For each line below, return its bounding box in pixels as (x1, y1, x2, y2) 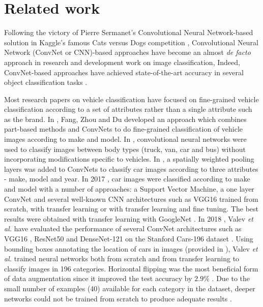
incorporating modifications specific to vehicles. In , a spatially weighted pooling (4, 153, 254, 164)
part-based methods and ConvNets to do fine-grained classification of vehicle (4, 124, 243, 134)
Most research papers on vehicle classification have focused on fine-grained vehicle (4, 94, 259, 104)
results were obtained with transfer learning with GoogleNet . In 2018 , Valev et (4, 213, 253, 224)
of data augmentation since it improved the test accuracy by (4, 273, 192, 284)
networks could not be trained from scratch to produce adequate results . (4, 293, 232, 303)
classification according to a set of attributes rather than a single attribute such (4, 104, 252, 114)
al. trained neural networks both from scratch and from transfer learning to (4, 253, 240, 264)
